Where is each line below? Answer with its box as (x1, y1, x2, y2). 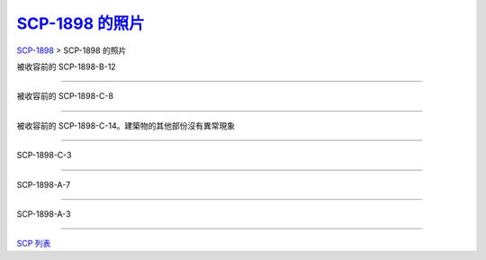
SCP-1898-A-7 (16, 179, 71, 190)
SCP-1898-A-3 (16, 208, 71, 220)
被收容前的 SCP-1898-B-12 (16, 61, 116, 72)
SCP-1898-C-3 (16, 149, 72, 161)
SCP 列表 (16, 238, 51, 249)
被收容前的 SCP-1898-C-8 (16, 91, 114, 102)
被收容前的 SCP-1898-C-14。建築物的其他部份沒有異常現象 (16, 120, 236, 130)
